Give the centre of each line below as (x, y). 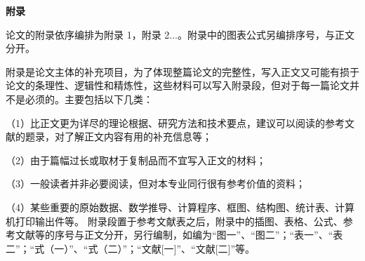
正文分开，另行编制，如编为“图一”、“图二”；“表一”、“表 (213, 235)
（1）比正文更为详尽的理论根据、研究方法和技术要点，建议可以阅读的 (165, 122)
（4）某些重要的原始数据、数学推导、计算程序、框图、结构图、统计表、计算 (180, 207)
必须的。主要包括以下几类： (89, 99)
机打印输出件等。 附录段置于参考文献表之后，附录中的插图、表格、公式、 (174, 221)
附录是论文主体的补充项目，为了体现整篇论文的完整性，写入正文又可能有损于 (182, 71)
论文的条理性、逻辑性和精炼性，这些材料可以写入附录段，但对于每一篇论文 (178, 85)
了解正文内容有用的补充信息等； (138, 136)
